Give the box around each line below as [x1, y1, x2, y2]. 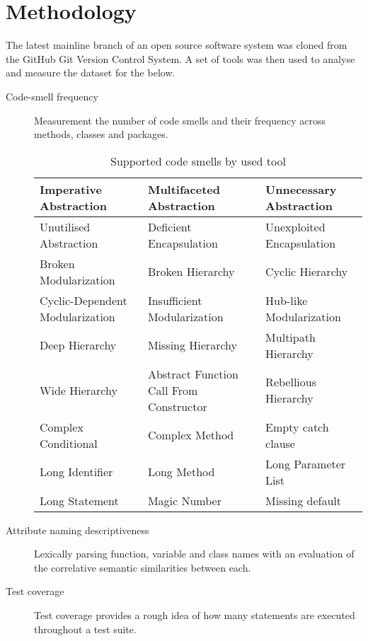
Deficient [147, 218, 192, 235]
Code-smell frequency [6, 88, 98, 103]
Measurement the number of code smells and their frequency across [34, 112, 326, 127]
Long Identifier [40, 463, 113, 480]
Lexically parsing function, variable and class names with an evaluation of [34, 546, 355, 561]
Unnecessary [265, 180, 337, 197]
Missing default [265, 492, 341, 509]
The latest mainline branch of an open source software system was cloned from [6, 37, 347, 52]
